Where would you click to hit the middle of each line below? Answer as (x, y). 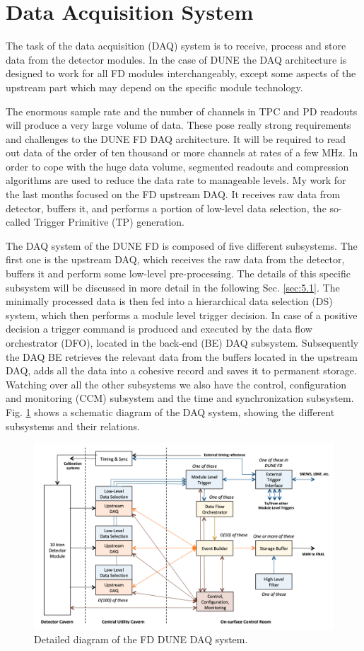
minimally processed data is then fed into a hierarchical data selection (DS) (169, 301)
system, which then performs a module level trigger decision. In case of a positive (182, 315)
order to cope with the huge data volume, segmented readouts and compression (177, 166)
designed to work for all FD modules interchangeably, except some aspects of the (181, 73)
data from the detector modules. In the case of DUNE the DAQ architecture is (176, 59)
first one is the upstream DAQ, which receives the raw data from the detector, (175, 259)
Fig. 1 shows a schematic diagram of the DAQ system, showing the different (170, 411)
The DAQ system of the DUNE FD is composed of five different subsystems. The (182, 245)
